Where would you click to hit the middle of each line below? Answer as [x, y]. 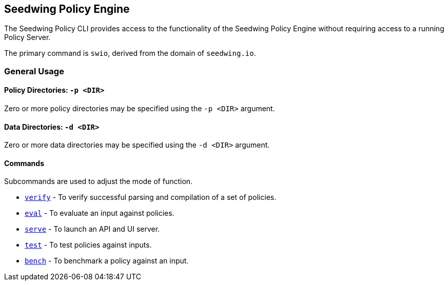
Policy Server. [27, 37]
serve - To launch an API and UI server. [92, 229]
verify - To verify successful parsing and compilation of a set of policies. [151, 197]
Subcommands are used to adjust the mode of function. [99, 181]
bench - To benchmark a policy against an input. [107, 261]
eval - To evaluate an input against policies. [100, 213]
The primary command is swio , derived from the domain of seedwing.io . [130, 53]
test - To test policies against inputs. [88, 245]
